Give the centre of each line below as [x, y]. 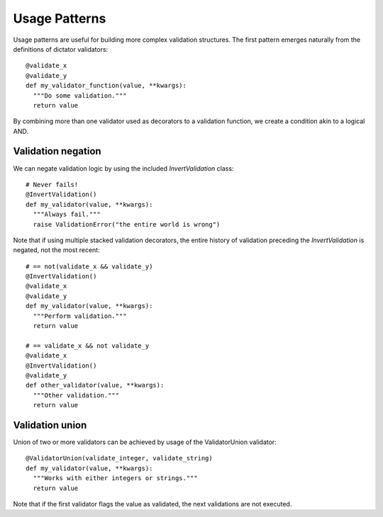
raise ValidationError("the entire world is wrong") [127, 224]
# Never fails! [52, 184]
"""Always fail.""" [67, 215]
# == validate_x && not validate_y [88, 346]
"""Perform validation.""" [80, 316]
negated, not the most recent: [56, 250]
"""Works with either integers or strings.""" [115, 478]
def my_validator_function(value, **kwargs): [106, 86]
